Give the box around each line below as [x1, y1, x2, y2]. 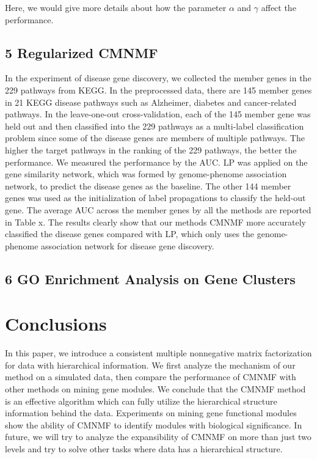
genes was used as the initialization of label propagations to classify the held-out [5, 191, 306, 204]
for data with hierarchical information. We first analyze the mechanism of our [5, 358, 296, 371]
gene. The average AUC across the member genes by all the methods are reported [5, 203, 312, 216]
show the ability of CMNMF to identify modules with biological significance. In [5, 418, 302, 431]
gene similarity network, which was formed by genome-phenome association [5, 167, 287, 180]
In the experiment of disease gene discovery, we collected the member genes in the [5, 72, 312, 84]
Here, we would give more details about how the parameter [5, 1, 227, 13]
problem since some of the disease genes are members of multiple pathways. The [5, 131, 305, 144]
